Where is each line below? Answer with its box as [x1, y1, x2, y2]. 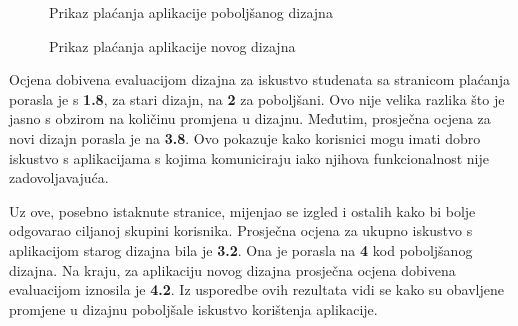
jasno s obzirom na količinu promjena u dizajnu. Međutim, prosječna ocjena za [9, 108, 491, 129]
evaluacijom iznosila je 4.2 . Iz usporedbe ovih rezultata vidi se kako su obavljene [9, 279, 505, 300]
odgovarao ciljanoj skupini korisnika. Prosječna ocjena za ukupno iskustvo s [9, 220, 473, 241]
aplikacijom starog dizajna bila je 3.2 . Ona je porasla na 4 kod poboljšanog [9, 239, 473, 260]
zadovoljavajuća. [9, 167, 109, 188]
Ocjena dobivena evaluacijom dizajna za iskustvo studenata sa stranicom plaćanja [9, 69, 510, 90]
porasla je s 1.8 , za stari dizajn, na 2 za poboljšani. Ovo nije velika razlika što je [9, 88, 505, 109]
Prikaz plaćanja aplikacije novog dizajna [49, 35, 296, 56]
